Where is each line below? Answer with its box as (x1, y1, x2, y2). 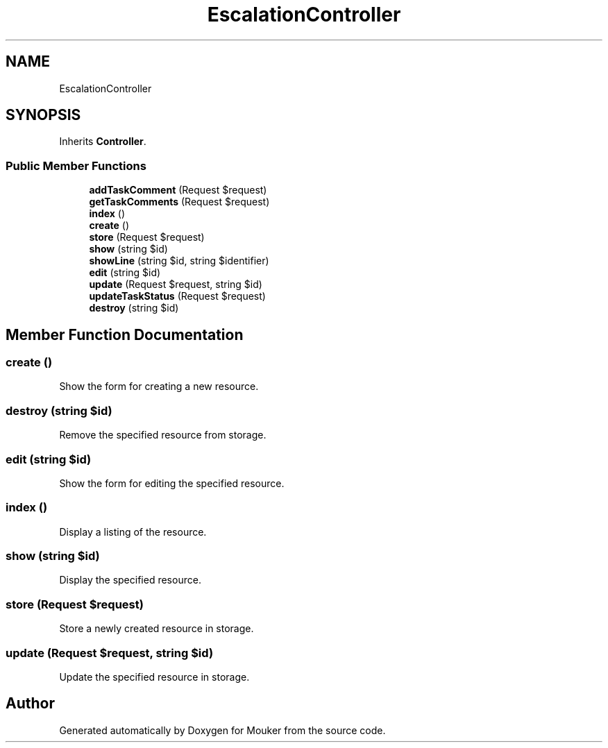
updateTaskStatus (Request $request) (89, 290, 266, 303)
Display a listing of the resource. (59, 525, 207, 538)
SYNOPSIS (6, 106, 81, 124)
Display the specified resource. (59, 574, 201, 586)
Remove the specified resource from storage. (59, 429, 267, 441)
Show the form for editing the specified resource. (59, 477, 285, 489)
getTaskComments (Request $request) (89, 196, 270, 208)
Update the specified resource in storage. (59, 670, 250, 683)
